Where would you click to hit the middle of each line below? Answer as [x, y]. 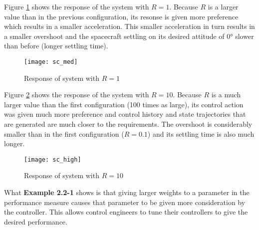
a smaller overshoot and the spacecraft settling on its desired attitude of [114, 36]
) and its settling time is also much [201, 133]
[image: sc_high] [53, 159]
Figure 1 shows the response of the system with [77, 6]
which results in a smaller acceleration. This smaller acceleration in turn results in [129, 26]
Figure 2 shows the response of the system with [77, 95]
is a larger [223, 6]
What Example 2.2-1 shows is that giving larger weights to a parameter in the [127, 192]
